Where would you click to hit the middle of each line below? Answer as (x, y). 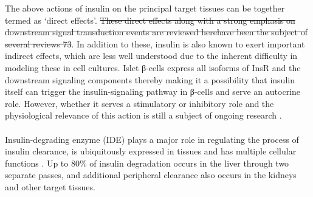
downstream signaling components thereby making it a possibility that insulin (150, 79)
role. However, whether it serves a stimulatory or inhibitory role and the (139, 103)
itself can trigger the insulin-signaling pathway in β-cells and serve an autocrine (153, 92)
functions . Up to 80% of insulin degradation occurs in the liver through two (147, 163)
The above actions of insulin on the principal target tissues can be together (145, 8)
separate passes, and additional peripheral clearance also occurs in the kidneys (151, 175)
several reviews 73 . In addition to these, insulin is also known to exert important (155, 43)
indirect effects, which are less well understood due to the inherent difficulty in (151, 56)
